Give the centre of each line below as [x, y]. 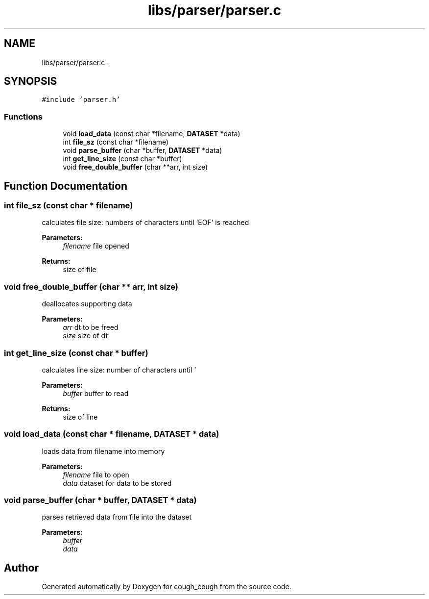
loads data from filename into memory [103, 451]
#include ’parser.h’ [81, 100]
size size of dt [85, 336]
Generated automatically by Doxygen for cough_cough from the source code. [167, 587]
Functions [23, 116]
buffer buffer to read [96, 393]
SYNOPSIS [31, 81]
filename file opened [96, 246]
